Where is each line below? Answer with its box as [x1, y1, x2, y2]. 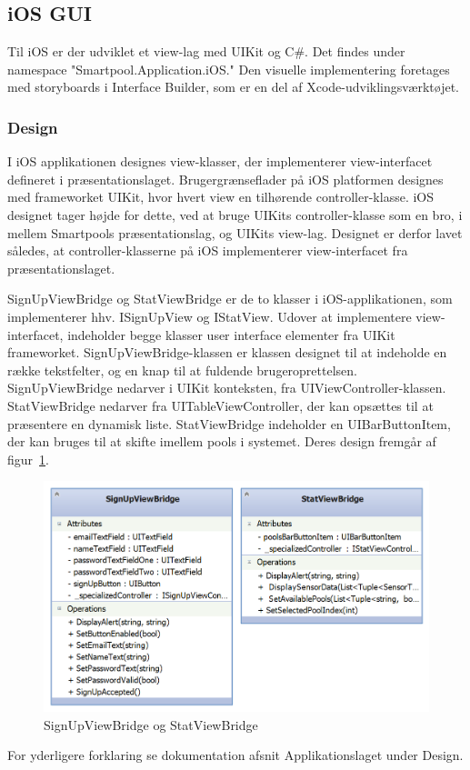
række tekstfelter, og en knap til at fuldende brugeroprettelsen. [7, 360, 357, 379]
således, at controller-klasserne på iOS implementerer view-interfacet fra [7, 241, 408, 260]
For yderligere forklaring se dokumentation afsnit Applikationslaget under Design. [7, 745, 464, 765]
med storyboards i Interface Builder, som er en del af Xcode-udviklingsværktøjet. [7, 77, 459, 96]
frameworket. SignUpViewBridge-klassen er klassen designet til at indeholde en [7, 343, 447, 362]
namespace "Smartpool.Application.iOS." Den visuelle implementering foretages [7, 59, 450, 78]
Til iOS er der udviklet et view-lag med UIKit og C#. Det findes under [7, 42, 405, 61]
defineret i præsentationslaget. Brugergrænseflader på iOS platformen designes [7, 169, 444, 188]
